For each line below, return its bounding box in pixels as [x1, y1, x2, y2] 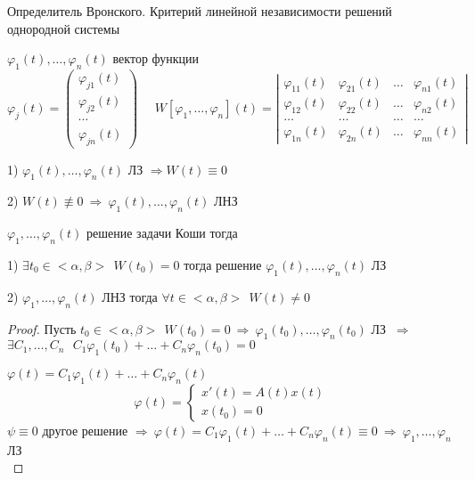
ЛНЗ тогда [102, 287, 158, 305]
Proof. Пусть [7, 319, 77, 338]
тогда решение [184, 255, 262, 273]
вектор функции [112, 49, 200, 68]
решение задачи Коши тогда [86, 224, 238, 242]
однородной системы [7, 19, 120, 37]
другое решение [42, 420, 128, 439]
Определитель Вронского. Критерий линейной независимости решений [7, 2, 392, 20]
